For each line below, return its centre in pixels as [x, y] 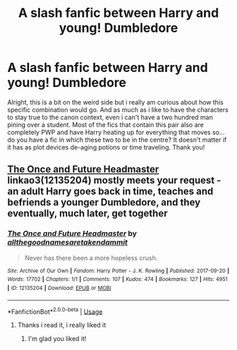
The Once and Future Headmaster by [72, 234]
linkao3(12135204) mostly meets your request [111, 180]
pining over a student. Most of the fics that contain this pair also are [106, 124]
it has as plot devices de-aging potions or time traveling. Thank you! [106, 147]
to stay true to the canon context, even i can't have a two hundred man [110, 117]
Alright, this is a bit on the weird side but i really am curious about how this [115, 102]
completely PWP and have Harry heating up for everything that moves [109, 132]
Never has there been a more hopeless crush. [91, 258]
